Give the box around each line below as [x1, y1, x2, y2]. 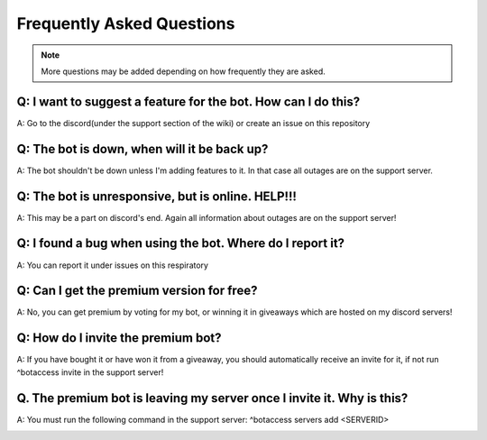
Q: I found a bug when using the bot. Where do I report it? [16, 235, 345, 252]
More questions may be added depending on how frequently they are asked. [41, 66, 326, 77]
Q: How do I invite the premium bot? [16, 330, 222, 346]
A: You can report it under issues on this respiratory [16, 260, 209, 270]
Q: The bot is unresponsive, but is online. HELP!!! [16, 188, 298, 204]
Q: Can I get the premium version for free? [16, 283, 258, 298]
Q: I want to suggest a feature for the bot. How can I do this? [16, 94, 361, 109]
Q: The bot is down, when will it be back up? [16, 141, 269, 157]
